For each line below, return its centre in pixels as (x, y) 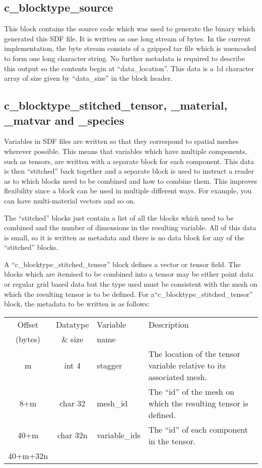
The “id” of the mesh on (191, 391)
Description (169, 324)
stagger (110, 365)
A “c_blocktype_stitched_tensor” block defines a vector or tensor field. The (122, 264)
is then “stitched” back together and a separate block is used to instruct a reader (129, 171)
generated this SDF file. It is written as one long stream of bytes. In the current (127, 38)
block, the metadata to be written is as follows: (77, 304)
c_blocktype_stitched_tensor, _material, (116, 105)
